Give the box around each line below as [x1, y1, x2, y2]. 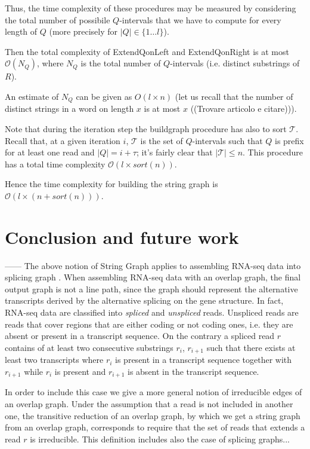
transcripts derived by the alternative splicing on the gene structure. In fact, [5, 294, 284, 307]
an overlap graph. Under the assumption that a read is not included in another [5, 397, 293, 410]
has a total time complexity [5, 157, 106, 170]
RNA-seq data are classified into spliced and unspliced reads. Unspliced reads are [5, 306, 299, 319]
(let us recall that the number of [175, 90, 293, 102]
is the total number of [80, 57, 161, 69]
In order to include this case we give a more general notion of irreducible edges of [5, 386, 302, 398]
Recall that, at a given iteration [5, 134, 120, 146]
